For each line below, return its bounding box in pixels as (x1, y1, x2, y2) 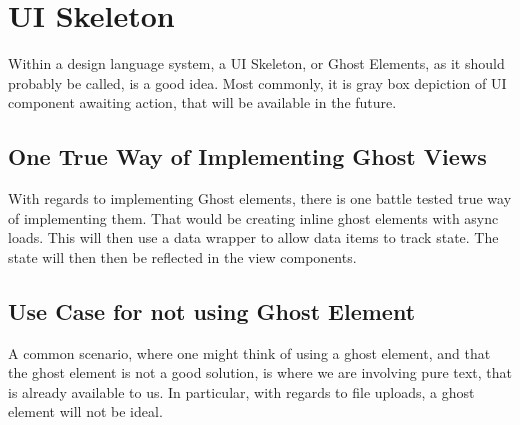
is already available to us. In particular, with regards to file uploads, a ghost (8, 381, 475, 402)
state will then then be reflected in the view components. (8, 246, 357, 267)
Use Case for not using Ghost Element (8, 295, 416, 326)
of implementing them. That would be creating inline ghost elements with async (8, 207, 499, 228)
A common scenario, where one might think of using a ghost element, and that (8, 342, 491, 363)
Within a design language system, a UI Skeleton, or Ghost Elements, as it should (8, 53, 505, 74)
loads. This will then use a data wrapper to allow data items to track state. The (8, 227, 499, 248)
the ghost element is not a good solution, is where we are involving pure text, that (8, 362, 513, 383)
